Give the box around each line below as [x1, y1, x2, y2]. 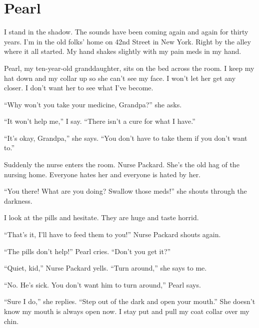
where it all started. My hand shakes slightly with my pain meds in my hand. [4, 46, 241, 56]
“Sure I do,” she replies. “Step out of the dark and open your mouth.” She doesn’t [4, 296, 255, 307]
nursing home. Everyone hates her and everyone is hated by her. [4, 169, 201, 179]
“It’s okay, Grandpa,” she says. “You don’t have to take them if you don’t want [4, 132, 247, 143]
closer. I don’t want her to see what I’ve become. [4, 82, 153, 93]
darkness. [4, 195, 32, 206]
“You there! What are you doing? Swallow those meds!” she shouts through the [4, 186, 247, 196]
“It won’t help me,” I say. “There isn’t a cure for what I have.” [4, 116, 195, 126]
